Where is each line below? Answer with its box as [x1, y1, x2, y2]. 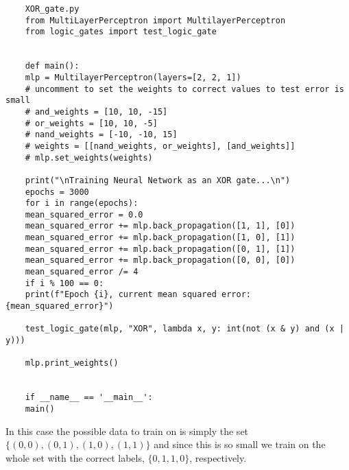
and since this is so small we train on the [154, 437, 326, 451]
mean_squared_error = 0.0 [25, 209, 143, 220]
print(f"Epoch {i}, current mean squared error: [25, 290, 251, 300]
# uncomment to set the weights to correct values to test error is [25, 84, 344, 94]
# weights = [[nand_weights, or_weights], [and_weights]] [25, 141, 296, 151]
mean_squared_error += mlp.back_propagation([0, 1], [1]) [25, 244, 296, 254]
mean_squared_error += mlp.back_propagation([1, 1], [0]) [25, 221, 296, 231]
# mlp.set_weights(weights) [25, 152, 153, 163]
